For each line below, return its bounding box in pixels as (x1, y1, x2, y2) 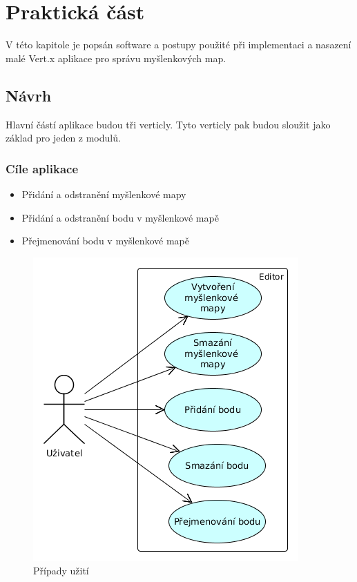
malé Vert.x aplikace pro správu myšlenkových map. (6, 50, 226, 65)
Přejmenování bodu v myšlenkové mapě (21, 233, 189, 248)
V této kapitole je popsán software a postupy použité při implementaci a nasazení (6, 37, 351, 52)
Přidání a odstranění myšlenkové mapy (21, 186, 186, 201)
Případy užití (33, 563, 89, 578)
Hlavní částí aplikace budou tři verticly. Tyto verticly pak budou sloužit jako (6, 117, 331, 131)
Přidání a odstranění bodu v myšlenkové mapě (21, 210, 219, 224)
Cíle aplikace (6, 159, 79, 177)
